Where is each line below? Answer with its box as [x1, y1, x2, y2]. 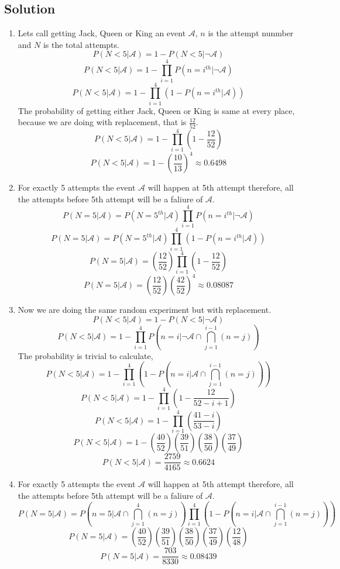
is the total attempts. [43, 38, 119, 50]
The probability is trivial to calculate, [18, 349, 153, 361]
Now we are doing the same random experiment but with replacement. [18, 304, 272, 316]
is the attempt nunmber [208, 27, 294, 39]
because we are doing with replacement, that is [18, 116, 187, 128]
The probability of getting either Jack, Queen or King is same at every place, [18, 104, 295, 116]
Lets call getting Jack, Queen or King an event [18, 27, 186, 39]
